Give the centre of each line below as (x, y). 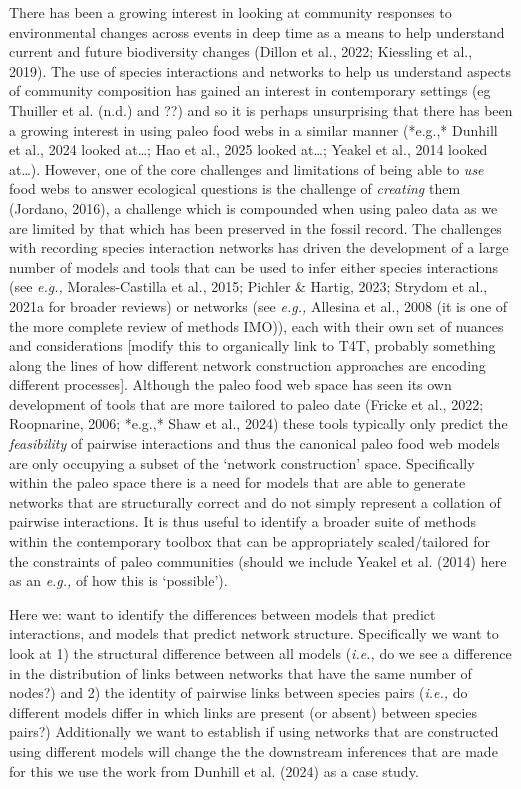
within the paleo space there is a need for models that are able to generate (237, 482)
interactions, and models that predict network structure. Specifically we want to (254, 633)
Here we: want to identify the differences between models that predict (222, 613)
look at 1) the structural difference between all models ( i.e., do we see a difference (260, 653)
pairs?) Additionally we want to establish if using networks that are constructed (254, 731)
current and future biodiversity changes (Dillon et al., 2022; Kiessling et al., (241, 51)
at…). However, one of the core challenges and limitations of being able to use (246, 168)
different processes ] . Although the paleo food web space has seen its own (230, 384)
